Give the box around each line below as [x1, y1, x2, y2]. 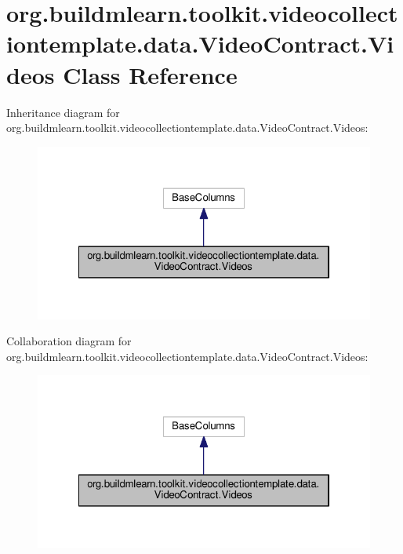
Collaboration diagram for [6, 333, 132, 349]
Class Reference [63, 58, 238, 90]
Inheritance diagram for [6, 104, 120, 120]
